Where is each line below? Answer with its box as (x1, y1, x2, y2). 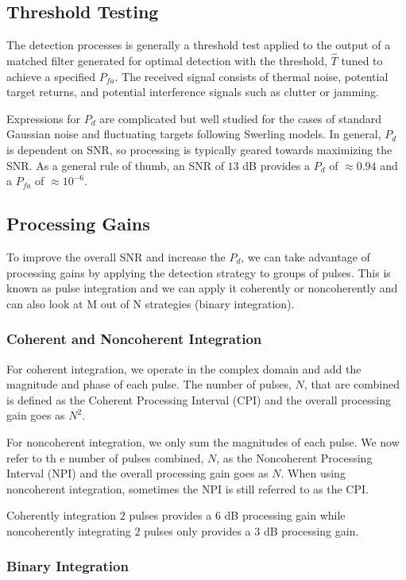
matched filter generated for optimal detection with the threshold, (6, 52, 327, 69)
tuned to (341, 52, 383, 69)
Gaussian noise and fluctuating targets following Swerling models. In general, (6, 126, 381, 142)
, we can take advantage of (241, 248, 370, 265)
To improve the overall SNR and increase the (6, 248, 226, 265)
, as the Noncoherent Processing (216, 449, 373, 466)
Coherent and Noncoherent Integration (6, 329, 262, 349)
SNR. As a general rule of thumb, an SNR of (6, 157, 224, 173)
